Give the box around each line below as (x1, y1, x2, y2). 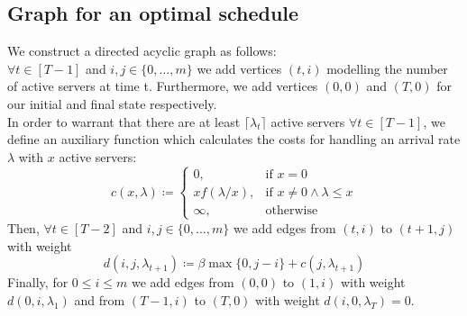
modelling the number (326, 59, 448, 77)
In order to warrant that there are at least (7, 112, 241, 131)
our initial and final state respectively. (7, 94, 217, 113)
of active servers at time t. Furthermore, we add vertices (7, 77, 318, 95)
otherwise (265, 203, 318, 217)
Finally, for (7, 273, 69, 292)
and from (74, 290, 125, 309)
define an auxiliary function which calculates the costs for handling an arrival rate (7, 130, 461, 149)
